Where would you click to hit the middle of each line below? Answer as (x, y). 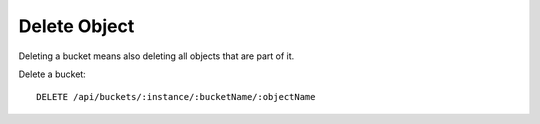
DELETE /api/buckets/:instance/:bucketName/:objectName (176, 97)
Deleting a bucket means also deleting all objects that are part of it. (156, 56)
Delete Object (76, 26)
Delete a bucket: (52, 74)
